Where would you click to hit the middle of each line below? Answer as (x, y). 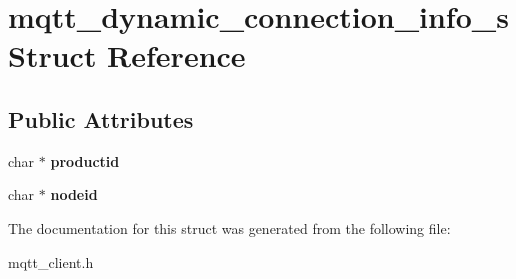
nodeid (74, 194)
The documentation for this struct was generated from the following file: (229, 227)
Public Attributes (101, 118)
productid (85, 160)
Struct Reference (127, 55)
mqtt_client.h (51, 261)
